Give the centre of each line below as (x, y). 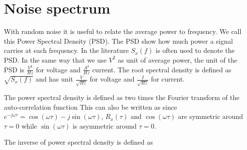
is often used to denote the (195, 50)
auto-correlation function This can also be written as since (91, 107)
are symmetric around (210, 116)
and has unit (54, 79)
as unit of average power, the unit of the (178, 59)
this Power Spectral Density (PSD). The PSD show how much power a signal (118, 41)
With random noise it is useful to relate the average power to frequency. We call (123, 31)
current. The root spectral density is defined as (162, 69)
